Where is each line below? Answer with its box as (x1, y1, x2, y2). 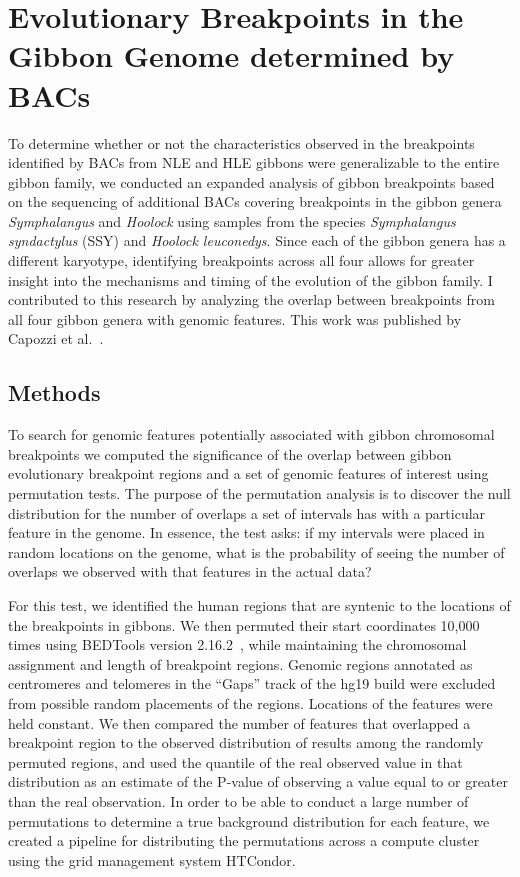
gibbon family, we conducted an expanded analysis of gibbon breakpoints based (8, 171, 495, 192)
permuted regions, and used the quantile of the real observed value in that (8, 751, 463, 772)
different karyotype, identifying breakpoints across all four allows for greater (8, 250, 475, 271)
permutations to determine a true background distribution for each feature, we (8, 810, 490, 831)
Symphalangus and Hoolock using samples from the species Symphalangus (8, 210, 456, 231)
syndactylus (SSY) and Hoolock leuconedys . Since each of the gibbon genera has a (8, 230, 506, 251)
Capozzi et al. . (8, 328, 104, 349)
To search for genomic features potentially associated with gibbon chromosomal (8, 424, 495, 445)
